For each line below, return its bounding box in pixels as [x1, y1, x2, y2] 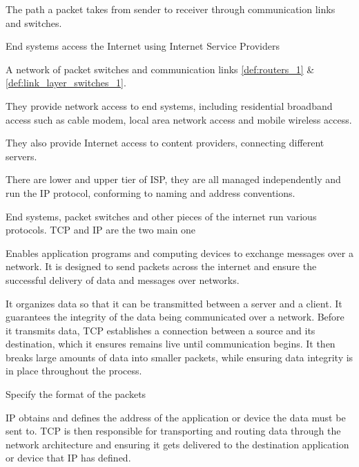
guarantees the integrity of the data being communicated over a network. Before [6, 309, 345, 324]
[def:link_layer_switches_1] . [6, 75, 126, 90]
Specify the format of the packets [6, 387, 146, 401]
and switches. [6, 15, 62, 30]
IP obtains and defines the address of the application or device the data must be [6, 410, 346, 424]
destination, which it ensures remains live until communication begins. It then [6, 336, 336, 351]
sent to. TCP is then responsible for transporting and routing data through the [6, 423, 341, 438]
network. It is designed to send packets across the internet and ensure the [6, 259, 317, 274]
